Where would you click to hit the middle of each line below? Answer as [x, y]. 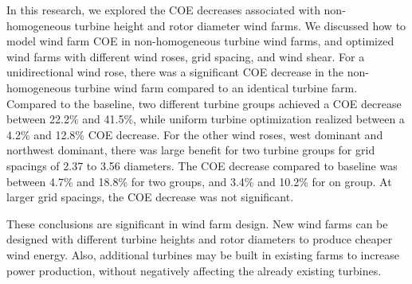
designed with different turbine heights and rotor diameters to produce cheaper [200, 239]
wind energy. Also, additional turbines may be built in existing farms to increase [203, 254]
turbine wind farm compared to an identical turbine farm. [216, 87]
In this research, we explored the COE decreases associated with [163, 10]
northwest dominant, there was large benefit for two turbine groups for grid [191, 150]
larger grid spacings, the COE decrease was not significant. [150, 197]
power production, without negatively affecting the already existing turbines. [194, 270]
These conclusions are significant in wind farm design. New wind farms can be [197, 223]
